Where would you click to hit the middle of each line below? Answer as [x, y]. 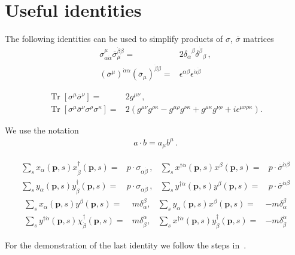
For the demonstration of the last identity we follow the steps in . [126, 245]
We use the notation [42, 130]
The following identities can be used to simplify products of [114, 39]
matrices [258, 39]
